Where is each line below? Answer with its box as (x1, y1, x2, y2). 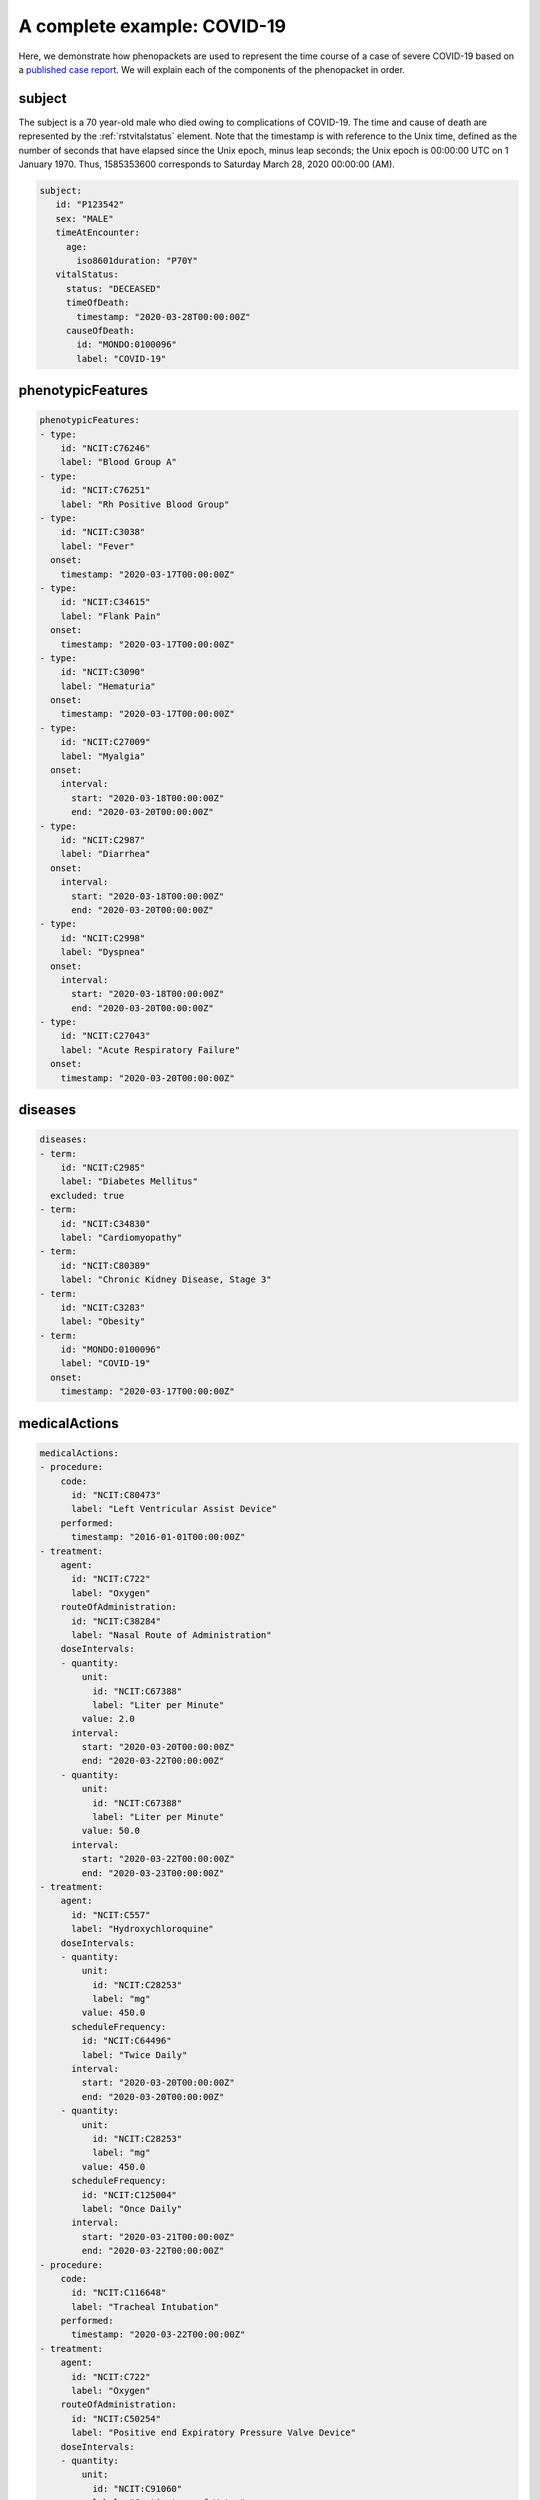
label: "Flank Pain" (60, 610, 162, 622)
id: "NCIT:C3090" (60, 666, 146, 678)
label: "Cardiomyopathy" (60, 1231, 183, 1243)
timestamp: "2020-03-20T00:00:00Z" (60, 1072, 235, 1084)
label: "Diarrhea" (60, 848, 151, 860)
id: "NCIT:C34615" (60, 596, 151, 608)
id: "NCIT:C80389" (60, 1260, 151, 1271)
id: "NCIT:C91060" (91, 2483, 183, 2494)
